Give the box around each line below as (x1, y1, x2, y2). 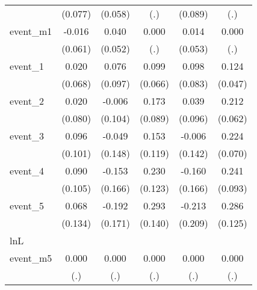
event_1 (10, 59, 44, 73)
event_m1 (10, 24, 52, 38)
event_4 (10, 164, 44, 177)
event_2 (10, 94, 44, 108)
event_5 (10, 199, 44, 212)
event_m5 (10, 251, 52, 265)
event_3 (10, 129, 44, 143)
